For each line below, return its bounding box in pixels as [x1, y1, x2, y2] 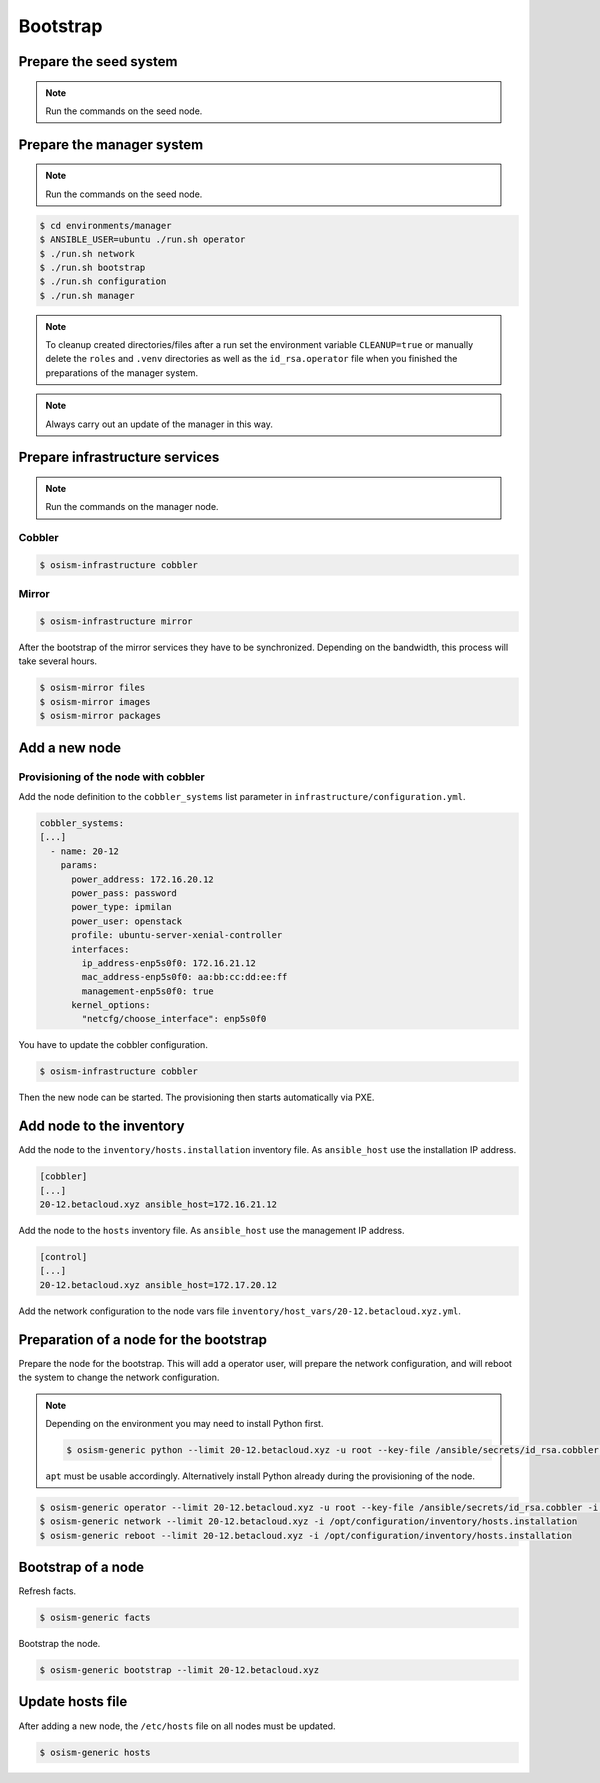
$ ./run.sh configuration [39, 276, 167, 287]
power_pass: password [71, 887, 177, 899]
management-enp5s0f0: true [81, 985, 214, 997]
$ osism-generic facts [39, 1612, 151, 1624]
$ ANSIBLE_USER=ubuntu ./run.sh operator [39, 234, 246, 245]
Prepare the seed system [18, 53, 178, 70]
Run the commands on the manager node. [45, 501, 219, 513]
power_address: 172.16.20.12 [71, 873, 214, 885]
